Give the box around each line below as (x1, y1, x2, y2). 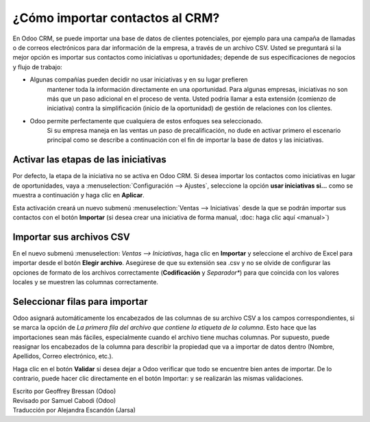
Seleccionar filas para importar (12, 295, 148, 308)
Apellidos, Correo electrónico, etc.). (12, 352, 114, 360)
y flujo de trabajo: (12, 62, 63, 71)
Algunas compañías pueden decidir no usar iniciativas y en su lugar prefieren (29, 75, 248, 84)
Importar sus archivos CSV (12, 231, 130, 243)
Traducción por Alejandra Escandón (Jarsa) (12, 406, 136, 414)
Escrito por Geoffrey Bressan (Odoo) (12, 387, 116, 395)
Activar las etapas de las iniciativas (12, 154, 167, 166)
